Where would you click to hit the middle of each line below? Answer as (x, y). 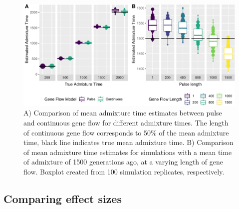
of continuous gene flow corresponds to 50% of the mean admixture (126, 132)
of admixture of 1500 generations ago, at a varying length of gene (123, 162)
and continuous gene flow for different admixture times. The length (126, 122)
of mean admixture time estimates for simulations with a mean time (128, 152)
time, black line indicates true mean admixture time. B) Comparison (128, 142)
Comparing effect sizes (63, 198)
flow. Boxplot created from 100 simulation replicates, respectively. (124, 171)
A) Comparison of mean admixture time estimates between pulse (123, 113)
